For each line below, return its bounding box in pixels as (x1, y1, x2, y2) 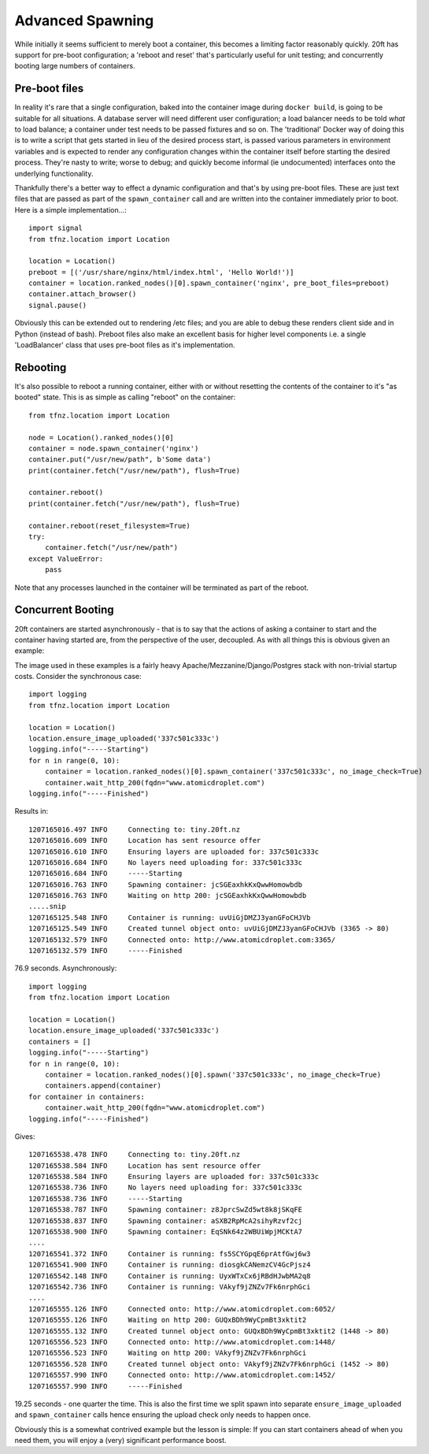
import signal (28, 224, 83, 232)
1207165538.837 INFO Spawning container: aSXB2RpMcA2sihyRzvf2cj (28, 1216, 303, 1225)
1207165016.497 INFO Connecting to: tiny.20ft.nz (28, 825, 240, 834)
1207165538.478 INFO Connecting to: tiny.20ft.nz (28, 1150, 240, 1159)
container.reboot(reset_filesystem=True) (28, 521, 190, 530)
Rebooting (14, 361, 67, 374)
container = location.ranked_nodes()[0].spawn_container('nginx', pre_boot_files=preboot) (28, 279, 390, 287)
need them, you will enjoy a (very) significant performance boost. (14, 1436, 227, 1445)
